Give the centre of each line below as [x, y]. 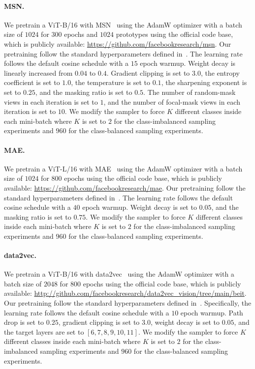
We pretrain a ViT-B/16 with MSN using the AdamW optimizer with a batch [123, 24]
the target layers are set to [44, 331]
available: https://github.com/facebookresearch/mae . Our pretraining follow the [125, 187]
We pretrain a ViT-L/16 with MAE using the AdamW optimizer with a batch [123, 168]
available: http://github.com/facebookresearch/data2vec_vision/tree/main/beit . [125, 293]
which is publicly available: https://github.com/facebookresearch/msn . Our [118, 43]
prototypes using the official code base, [175, 34]
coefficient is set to [32, 82]
